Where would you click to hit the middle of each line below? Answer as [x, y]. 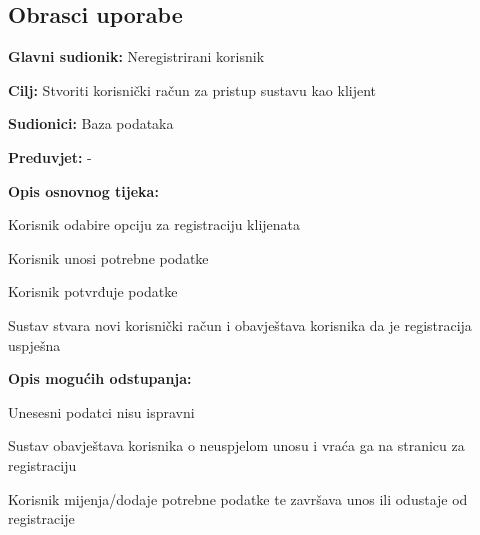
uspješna [34, 344]
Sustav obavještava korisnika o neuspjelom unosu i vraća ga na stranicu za [236, 445]
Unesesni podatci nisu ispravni [101, 411]
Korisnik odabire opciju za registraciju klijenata [154, 224]
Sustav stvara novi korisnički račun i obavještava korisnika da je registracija [240, 324]
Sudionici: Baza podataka [91, 123]
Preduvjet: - [50, 156]
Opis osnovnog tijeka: [83, 190]
